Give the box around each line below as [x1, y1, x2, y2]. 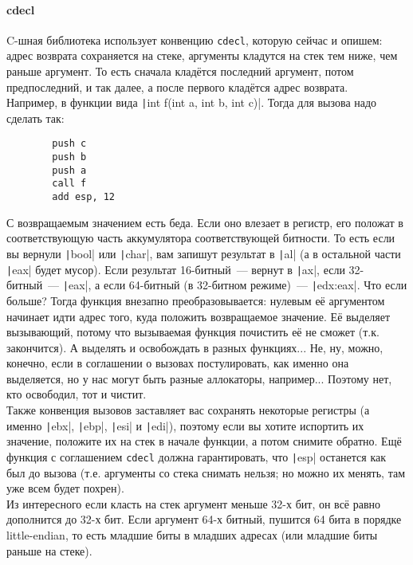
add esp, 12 [52, 191, 116, 203]
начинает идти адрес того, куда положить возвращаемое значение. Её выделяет [6, 308, 391, 324]
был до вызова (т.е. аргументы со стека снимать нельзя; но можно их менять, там [6, 464, 406, 481]
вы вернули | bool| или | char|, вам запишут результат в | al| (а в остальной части [6, 245, 401, 261]
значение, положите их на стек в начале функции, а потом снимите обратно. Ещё [6, 433, 402, 449]
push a [52, 164, 87, 176]
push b [52, 151, 87, 163]
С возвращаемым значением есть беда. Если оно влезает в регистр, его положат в [6, 214, 403, 230]
